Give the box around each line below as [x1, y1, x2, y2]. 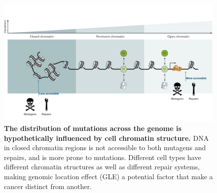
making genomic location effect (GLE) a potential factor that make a [4, 171, 213, 182]
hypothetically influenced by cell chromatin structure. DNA [4, 132, 209, 143]
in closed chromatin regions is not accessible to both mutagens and [4, 142, 206, 153]
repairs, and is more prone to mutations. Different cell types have [4, 152, 201, 162]
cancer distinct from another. [4, 181, 92, 191]
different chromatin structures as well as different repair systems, [4, 161, 200, 172]
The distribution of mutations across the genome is [4, 123, 181, 133]
